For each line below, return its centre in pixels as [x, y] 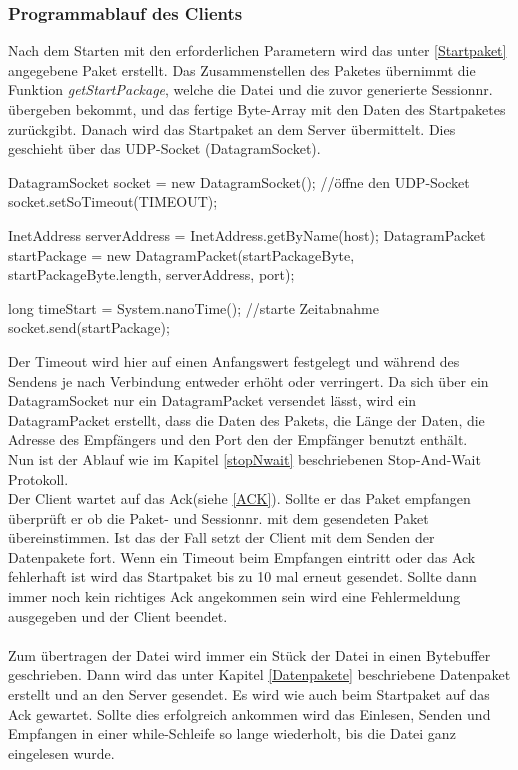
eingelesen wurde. [61, 752]
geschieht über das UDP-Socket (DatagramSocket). [164, 148]
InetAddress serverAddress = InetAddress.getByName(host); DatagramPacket [247, 234]
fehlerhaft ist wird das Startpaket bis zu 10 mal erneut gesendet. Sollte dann [242, 576]
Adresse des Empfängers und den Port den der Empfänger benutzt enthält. [238, 439]
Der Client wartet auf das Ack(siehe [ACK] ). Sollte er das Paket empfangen [239, 498]
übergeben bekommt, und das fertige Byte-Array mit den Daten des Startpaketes [257, 109]
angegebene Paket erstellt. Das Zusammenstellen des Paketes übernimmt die [242, 69]
